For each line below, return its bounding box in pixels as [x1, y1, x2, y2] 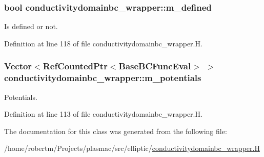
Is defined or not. [4, 21, 58, 32]
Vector [4, 60, 32, 72]
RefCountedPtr [43, 60, 108, 72]
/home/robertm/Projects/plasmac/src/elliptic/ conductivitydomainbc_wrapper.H [4, 143, 260, 153]
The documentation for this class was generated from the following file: [4, 125, 227, 136]
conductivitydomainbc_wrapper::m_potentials [4, 71, 201, 84]
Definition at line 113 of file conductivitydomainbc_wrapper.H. [4, 109, 202, 119]
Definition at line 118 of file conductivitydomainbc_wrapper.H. [4, 38, 202, 48]
